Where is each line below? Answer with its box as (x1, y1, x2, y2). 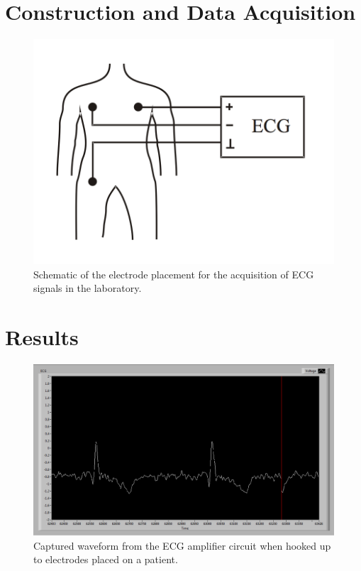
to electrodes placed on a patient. (33, 552, 178, 567)
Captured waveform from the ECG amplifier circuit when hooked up (33, 538, 331, 553)
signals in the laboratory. (33, 281, 142, 295)
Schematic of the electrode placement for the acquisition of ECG (33, 266, 314, 281)
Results (5, 322, 79, 352)
